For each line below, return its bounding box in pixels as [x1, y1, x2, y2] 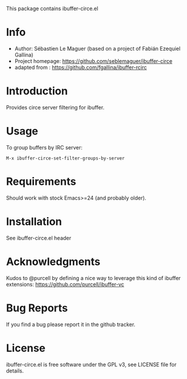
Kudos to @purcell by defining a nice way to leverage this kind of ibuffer [6, 274, 181, 281]
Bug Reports [6, 301, 68, 314]
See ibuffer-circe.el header [6, 234, 72, 241]
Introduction [6, 85, 68, 98]
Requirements [6, 175, 76, 188]
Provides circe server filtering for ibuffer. [6, 104, 105, 111]
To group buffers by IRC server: [6, 144, 83, 151]
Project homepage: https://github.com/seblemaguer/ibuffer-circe [14, 57, 172, 64]
